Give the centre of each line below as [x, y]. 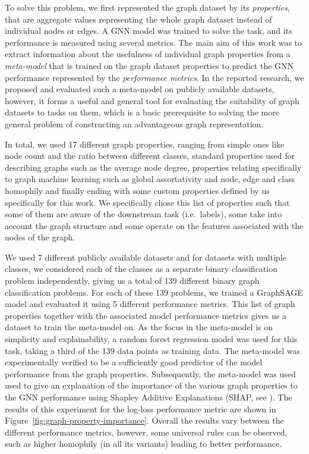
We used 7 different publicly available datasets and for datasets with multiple [146, 257]
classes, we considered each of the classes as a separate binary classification [141, 269]
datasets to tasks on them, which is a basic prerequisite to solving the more [142, 112]
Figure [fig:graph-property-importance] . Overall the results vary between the [144, 420]
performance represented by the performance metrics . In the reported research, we [154, 77]
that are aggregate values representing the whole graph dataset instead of [138, 19]
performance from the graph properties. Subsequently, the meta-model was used [150, 373]
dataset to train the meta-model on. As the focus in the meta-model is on [139, 327]
